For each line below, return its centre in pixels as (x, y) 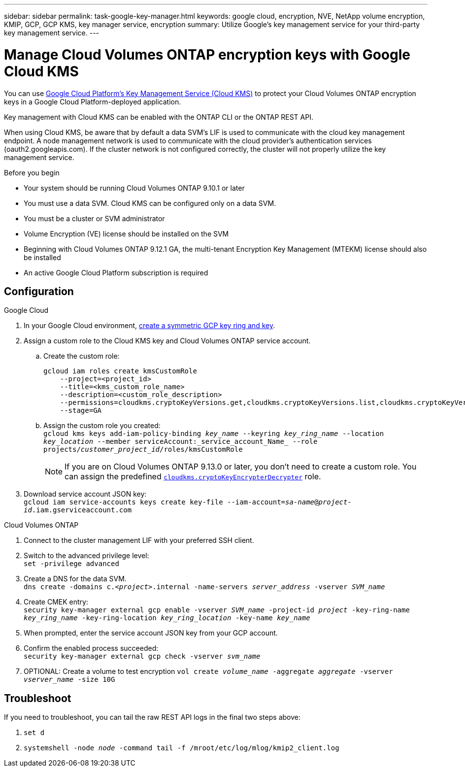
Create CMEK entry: (56, 602)
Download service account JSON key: (85, 494)
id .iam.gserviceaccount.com (78, 510)
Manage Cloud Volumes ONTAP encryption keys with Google (207, 54)
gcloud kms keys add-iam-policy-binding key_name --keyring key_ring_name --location (214, 434)
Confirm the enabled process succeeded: (91, 648)
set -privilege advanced (71, 564)
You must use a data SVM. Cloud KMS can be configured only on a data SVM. (150, 203)
